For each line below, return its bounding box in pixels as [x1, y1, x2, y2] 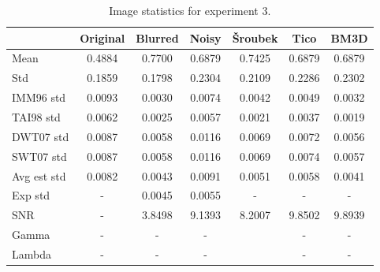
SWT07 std [12, 147, 67, 164]
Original [80, 29, 125, 46]
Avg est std [12, 167, 66, 184]
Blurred [136, 29, 179, 46]
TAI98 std [12, 108, 61, 125]
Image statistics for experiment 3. [109, 2, 271, 18]
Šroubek [232, 29, 278, 46]
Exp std [12, 187, 50, 203]
